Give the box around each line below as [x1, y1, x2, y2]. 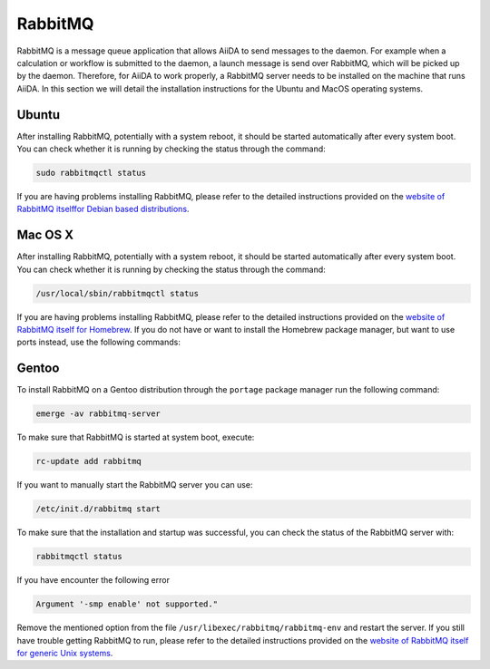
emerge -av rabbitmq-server [35, 409, 161, 419]
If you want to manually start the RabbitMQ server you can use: [16, 480, 253, 490]
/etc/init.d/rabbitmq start [35, 504, 161, 514]
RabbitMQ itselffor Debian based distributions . [16, 204, 190, 215]
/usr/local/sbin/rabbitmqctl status [35, 288, 200, 298]
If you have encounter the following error [16, 575, 170, 586]
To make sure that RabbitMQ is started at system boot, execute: [16, 431, 255, 443]
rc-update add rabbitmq [35, 456, 142, 467]
